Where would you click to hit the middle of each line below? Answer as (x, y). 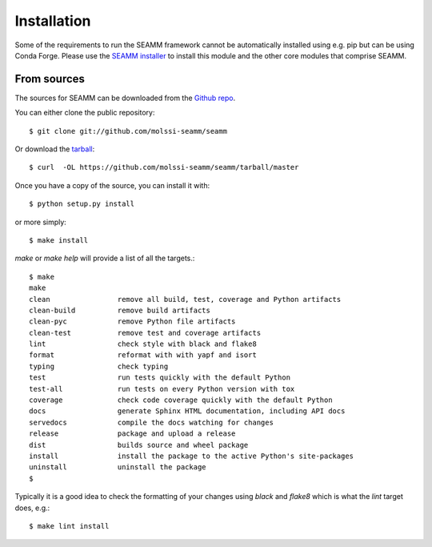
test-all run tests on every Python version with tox (162, 389)
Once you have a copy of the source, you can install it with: (112, 185)
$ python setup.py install (82, 204)
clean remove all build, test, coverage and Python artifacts (185, 299)
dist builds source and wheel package (139, 445)
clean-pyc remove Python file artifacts (132, 322)
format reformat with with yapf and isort (143, 355)
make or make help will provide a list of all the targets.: (105, 258)
